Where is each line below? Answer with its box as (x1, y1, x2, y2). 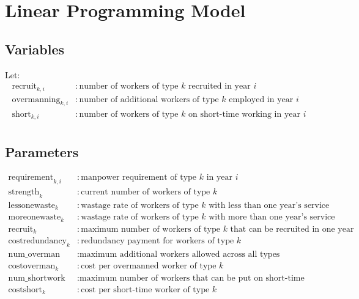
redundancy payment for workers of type (81, 237, 234, 246)
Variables (5, 39, 65, 58)
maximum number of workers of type (81, 224, 220, 234)
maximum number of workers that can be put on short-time (80, 273, 305, 282)
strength (8, 188, 40, 197)
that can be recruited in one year (230, 224, 354, 234)
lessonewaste (8, 201, 56, 210)
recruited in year (188, 82, 251, 91)
